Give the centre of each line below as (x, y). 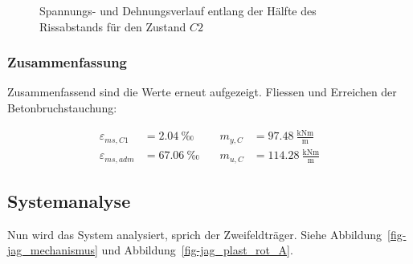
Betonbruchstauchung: (62, 108)
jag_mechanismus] (53, 250)
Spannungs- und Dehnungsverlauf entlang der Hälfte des (178, 10)
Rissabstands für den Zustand (113, 26)
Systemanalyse (69, 200)
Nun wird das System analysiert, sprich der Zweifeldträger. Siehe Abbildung (195, 234)
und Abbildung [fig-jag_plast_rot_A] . (197, 250)
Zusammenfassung (67, 62)
